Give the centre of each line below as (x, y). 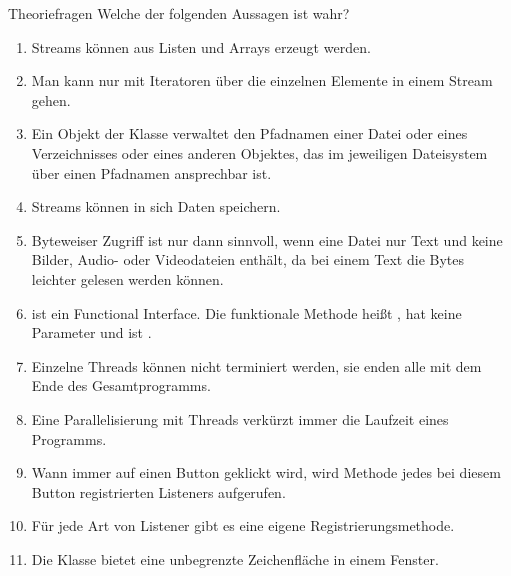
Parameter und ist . (91, 332)
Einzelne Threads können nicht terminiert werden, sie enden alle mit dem (256, 365)
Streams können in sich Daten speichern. (156, 206)
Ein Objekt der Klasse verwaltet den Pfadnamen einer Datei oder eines (249, 133)
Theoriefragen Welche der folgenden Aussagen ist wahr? (179, 13)
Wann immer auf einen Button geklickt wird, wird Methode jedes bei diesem (266, 472)
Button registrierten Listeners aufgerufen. (158, 491)
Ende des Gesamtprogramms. (121, 385)
